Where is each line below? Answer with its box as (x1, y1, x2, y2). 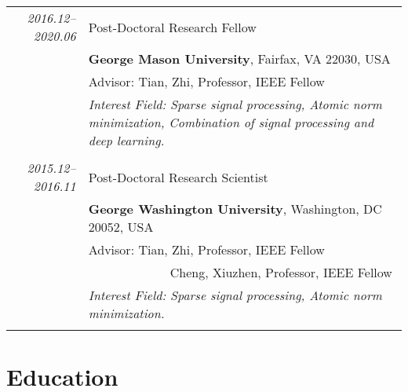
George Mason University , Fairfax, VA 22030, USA (88, 49, 391, 68)
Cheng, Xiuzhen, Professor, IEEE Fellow (169, 263, 392, 281)
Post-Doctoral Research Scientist (88, 167, 268, 186)
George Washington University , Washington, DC (88, 200, 382, 218)
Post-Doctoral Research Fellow (88, 17, 257, 36)
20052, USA (88, 218, 154, 236)
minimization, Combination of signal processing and (88, 113, 374, 131)
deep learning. (88, 131, 165, 149)
